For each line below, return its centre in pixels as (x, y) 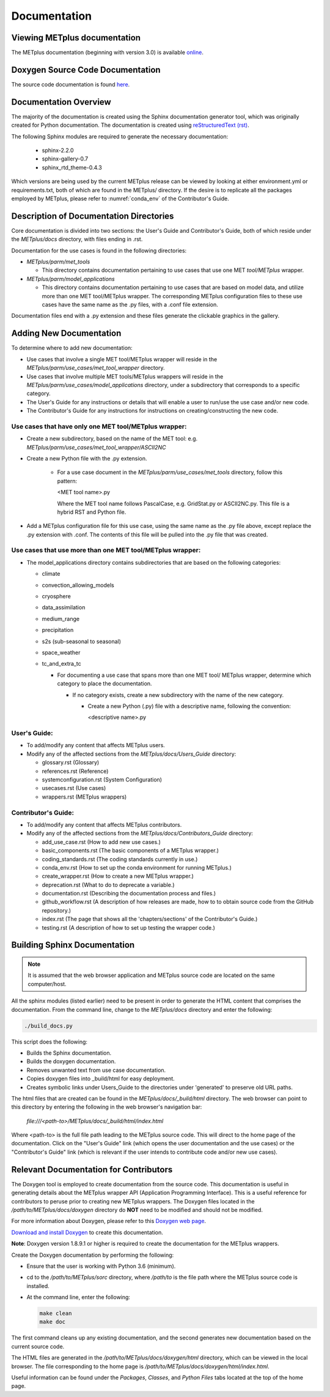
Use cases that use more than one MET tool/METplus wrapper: (106, 550)
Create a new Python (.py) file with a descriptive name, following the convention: (189, 706)
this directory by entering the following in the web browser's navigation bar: (107, 1107)
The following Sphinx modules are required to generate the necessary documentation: (120, 136)
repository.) (57, 910)
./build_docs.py (49, 1026)
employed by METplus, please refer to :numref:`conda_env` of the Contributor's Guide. (120, 198)
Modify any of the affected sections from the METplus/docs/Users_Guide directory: (131, 754)
